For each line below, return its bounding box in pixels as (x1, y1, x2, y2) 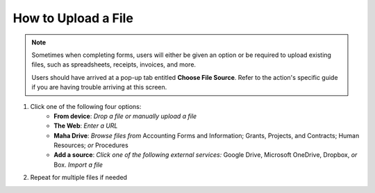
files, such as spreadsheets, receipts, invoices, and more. (31, 60, 197, 69)
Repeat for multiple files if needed (30, 174, 128, 182)
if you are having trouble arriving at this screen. (31, 83, 167, 92)
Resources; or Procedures (53, 141, 128, 149)
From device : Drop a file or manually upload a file (53, 112, 197, 120)
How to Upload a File (12, 10, 133, 26)
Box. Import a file (53, 160, 103, 169)
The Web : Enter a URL (53, 121, 118, 130)
